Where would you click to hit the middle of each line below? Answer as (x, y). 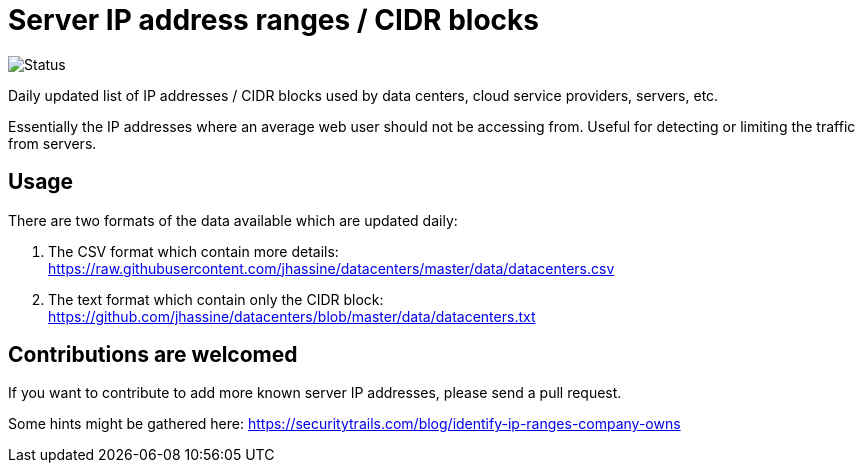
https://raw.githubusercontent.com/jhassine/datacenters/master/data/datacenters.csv (331, 268)
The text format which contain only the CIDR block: (216, 299)
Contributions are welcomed (153, 355)
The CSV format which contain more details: (193, 251)
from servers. (52, 143)
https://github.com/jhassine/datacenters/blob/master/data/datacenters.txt (292, 316)
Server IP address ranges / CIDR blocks (273, 20)
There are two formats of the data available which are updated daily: (233, 220)
